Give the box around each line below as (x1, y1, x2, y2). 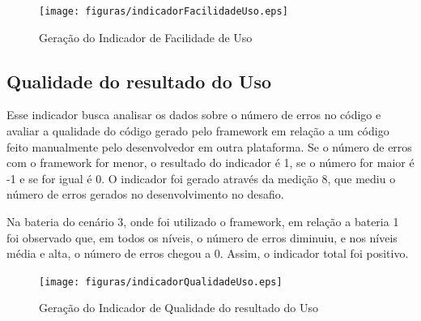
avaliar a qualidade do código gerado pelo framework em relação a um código (6, 122, 389, 139)
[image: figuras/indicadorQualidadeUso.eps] (39, 276, 283, 288)
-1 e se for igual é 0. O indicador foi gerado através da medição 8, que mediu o (6, 169, 396, 186)
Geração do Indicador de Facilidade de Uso (39, 28, 253, 45)
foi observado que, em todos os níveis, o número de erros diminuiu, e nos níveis (6, 229, 398, 246)
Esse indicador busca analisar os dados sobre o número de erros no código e (6, 106, 381, 123)
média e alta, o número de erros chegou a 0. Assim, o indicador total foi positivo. (6, 245, 409, 262)
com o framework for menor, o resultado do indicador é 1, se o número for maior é (6, 154, 415, 171)
